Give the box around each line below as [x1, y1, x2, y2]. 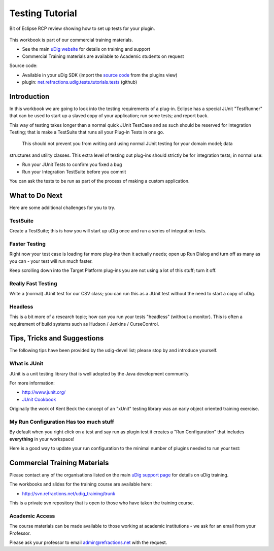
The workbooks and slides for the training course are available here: [9, 481, 152, 487]
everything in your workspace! [9, 436, 75, 442]
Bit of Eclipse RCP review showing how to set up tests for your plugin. [9, 25, 155, 31]
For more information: [9, 380, 55, 386]
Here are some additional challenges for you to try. [9, 204, 116, 211]
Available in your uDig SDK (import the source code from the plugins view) [22, 72, 178, 78]
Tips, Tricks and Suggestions [9, 334, 104, 342]
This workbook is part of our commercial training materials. [9, 37, 133, 43]
